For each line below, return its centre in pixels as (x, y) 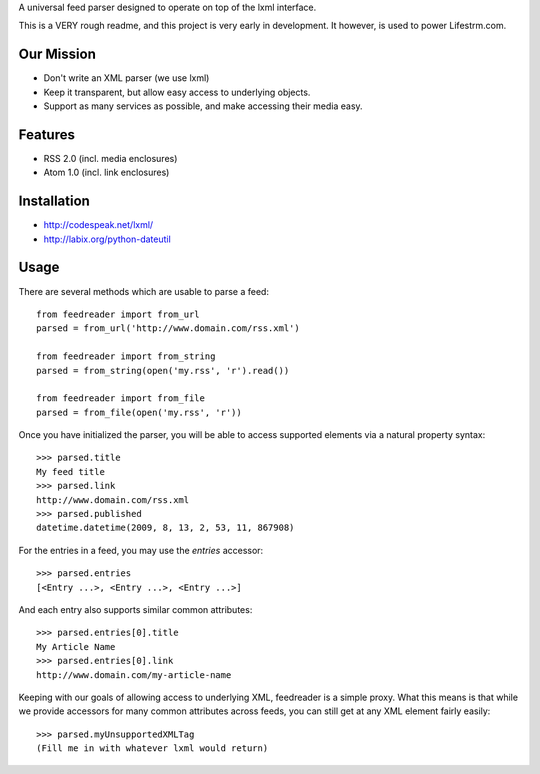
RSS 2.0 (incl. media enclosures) (110, 158)
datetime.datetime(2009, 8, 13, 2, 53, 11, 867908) (165, 528)
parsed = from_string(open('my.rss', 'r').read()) (163, 370)
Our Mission (57, 54)
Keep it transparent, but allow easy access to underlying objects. (177, 92)
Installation (54, 201)
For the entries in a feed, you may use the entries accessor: (141, 550)
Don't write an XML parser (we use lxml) (126, 78)
